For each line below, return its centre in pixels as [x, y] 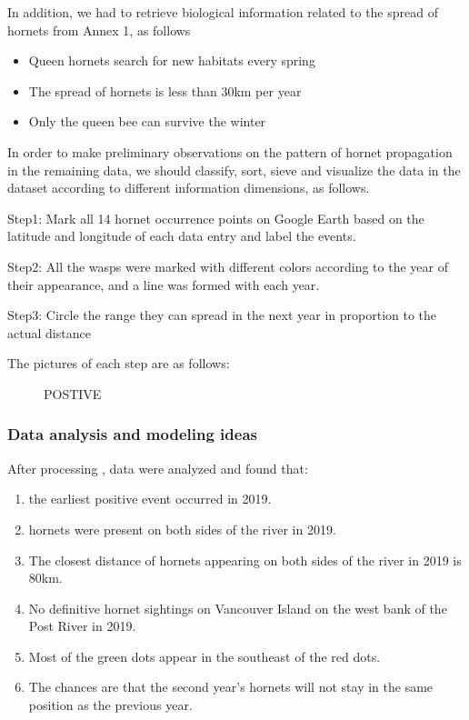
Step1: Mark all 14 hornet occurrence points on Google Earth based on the [216, 218]
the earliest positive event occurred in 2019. [150, 499]
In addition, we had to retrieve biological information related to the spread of [223, 12]
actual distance [49, 332]
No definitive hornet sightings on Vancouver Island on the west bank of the [238, 608]
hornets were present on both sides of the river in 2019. [182, 529]
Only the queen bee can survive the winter [147, 121]
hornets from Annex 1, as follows [99, 30]
